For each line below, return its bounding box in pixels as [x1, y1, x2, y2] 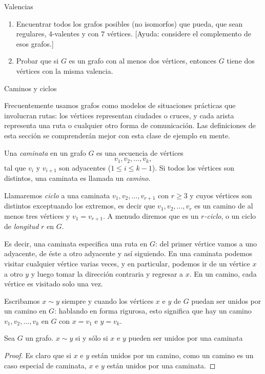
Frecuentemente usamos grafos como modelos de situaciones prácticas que [4, 100, 236, 111]
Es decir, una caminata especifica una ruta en [4, 238, 148, 248]
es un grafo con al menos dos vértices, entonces [69, 55, 216, 66]
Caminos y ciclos [4, 82, 57, 93]
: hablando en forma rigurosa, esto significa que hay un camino [54, 305, 252, 316]
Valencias [4, 1, 33, 11]
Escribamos [4, 295, 40, 306]
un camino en [4, 305, 47, 316]
